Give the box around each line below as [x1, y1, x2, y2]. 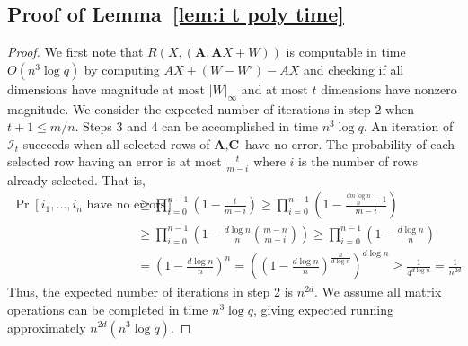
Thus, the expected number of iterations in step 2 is [7, 282, 294, 301]
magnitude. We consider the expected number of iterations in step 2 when [7, 99, 415, 118]
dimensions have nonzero [321, 79, 457, 98]
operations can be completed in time [7, 299, 208, 318]
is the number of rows [298, 152, 418, 171]
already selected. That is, [7, 170, 146, 189]
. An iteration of [363, 117, 454, 136]
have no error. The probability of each [245, 134, 455, 153]
